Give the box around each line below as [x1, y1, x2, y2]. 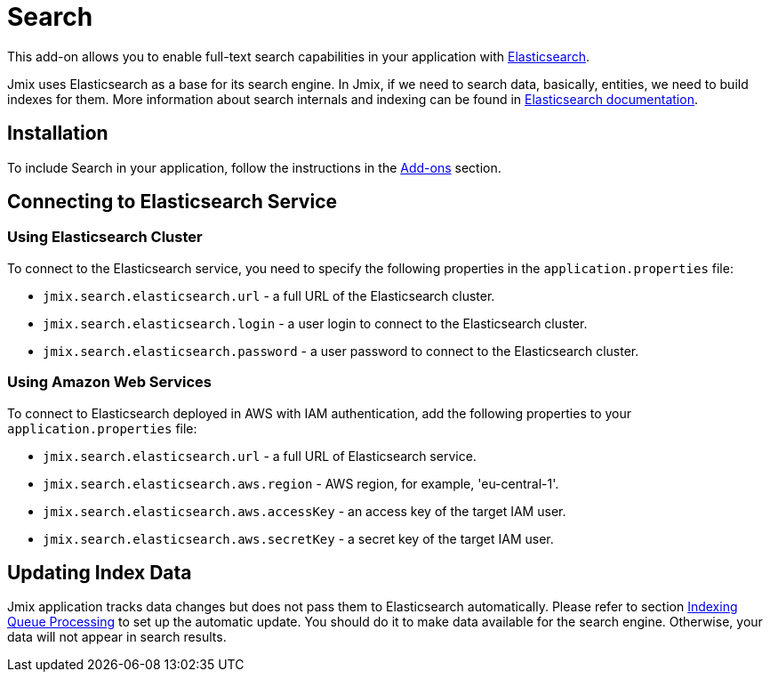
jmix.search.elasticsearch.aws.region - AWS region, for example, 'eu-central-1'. [43, 475, 559, 491]
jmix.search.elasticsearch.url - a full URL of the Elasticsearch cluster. [43, 287, 495, 303]
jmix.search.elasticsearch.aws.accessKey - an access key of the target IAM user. [43, 503, 566, 519]
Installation [7, 122, 108, 145]
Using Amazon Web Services [7, 373, 212, 392]
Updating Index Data [7, 561, 192, 584]
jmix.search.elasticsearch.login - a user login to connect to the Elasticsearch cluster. [43, 315, 588, 331]
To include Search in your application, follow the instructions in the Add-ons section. [7, 159, 501, 175]
